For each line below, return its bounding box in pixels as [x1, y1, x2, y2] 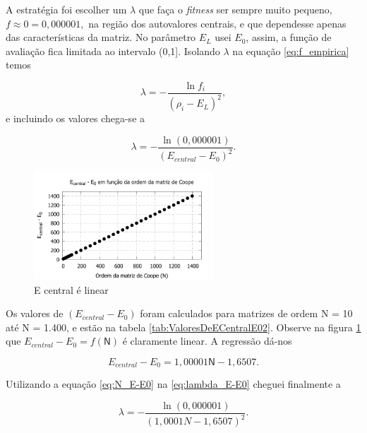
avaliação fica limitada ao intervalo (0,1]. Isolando [6, 43, 220, 58]
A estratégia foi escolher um [6, 2, 127, 16]
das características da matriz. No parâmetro [6, 30, 196, 45]
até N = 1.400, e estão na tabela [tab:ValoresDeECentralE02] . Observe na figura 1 [6, 319, 361, 334]
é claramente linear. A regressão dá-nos [122, 333, 292, 348]
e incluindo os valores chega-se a [6, 111, 145, 126]
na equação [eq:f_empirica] [232, 43, 349, 58]
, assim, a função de [246, 30, 332, 45]
